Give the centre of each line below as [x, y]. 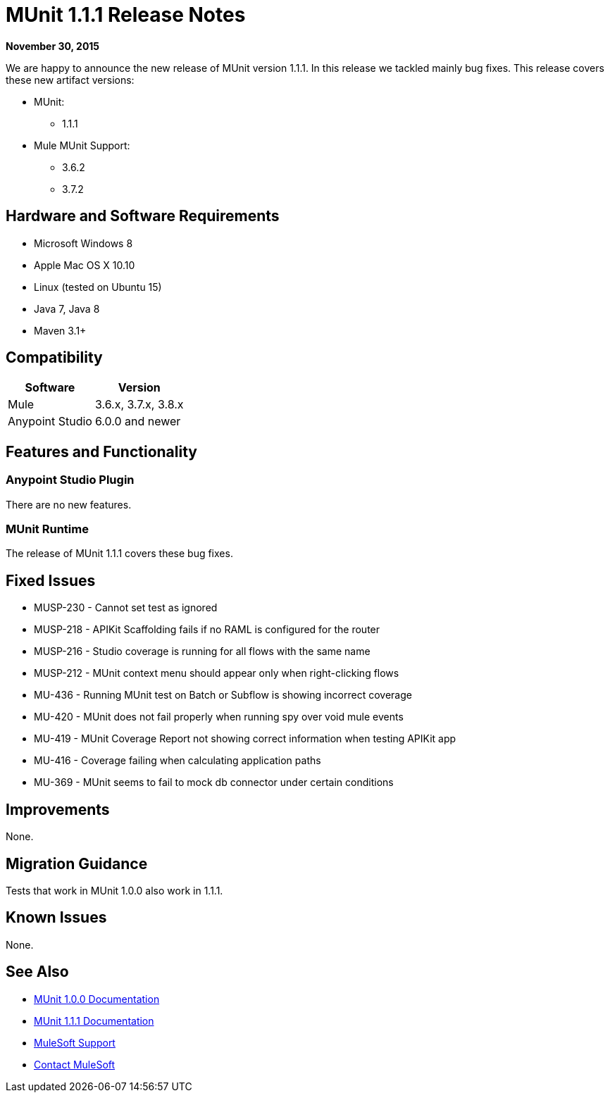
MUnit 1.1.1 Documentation [94, 1021]
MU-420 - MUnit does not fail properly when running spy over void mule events [219, 717]
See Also [37, 972]
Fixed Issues [51, 580]
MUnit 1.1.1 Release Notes [126, 15]
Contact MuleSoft [75, 1064]
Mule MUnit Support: [82, 145]
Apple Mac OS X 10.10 [85, 265]
